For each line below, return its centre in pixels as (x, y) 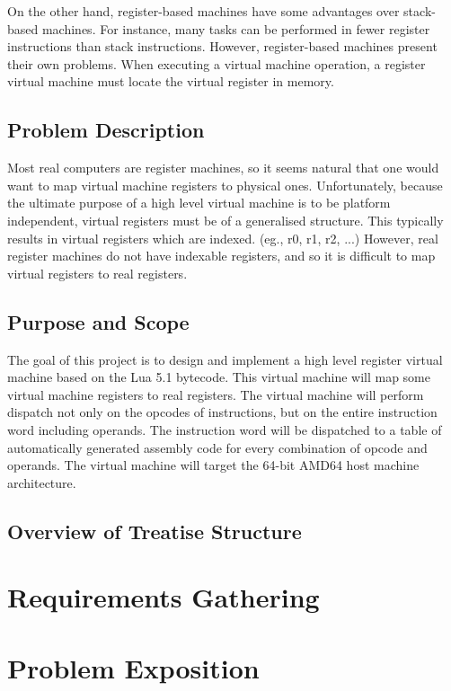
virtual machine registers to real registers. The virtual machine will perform (216, 394)
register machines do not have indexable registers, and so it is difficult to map (221, 256)
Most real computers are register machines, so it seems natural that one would (223, 168)
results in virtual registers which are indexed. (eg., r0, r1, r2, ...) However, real (223, 238)
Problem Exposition (133, 667)
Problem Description (106, 130)
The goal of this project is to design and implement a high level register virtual (225, 359)
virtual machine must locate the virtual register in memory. (171, 81)
